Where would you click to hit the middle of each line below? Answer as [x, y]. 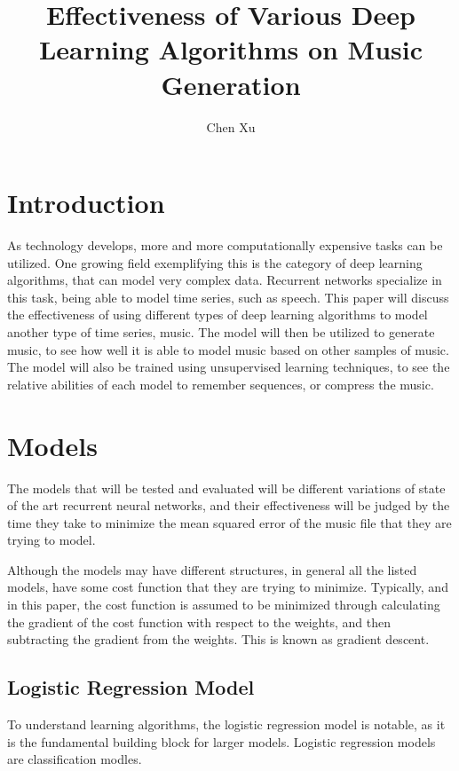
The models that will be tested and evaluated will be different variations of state [226, 488]
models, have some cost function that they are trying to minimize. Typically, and [228, 587]
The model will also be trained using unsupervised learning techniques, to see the [229, 367]
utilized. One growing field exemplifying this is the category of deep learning [215, 262]
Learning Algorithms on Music [231, 49]
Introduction [86, 203]
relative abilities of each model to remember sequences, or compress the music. [221, 384]
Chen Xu [231, 126]
